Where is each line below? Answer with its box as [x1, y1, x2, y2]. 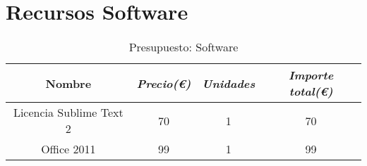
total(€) [289, 83, 333, 100]
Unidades [202, 75, 255, 91]
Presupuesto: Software [128, 39, 239, 56]
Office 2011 [41, 141, 96, 158]
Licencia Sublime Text [13, 104, 124, 121]
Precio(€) [136, 75, 191, 91]
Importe [288, 67, 334, 84]
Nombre [45, 75, 92, 91]
